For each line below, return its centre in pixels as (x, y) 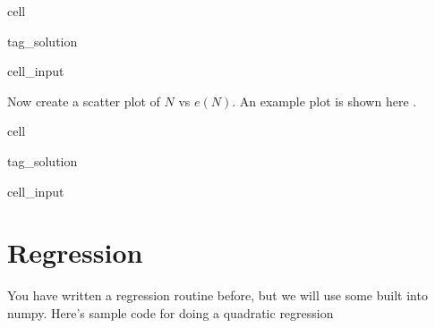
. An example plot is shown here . (324, 101)
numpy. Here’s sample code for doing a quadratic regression (171, 312)
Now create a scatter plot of (84, 101)
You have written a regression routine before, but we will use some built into (217, 295)
